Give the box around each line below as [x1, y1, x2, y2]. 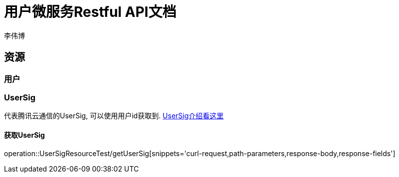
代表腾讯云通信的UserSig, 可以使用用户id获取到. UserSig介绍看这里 [4, 111, 224, 120]
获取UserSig [4, 130, 45, 139]
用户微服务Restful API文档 [4, 3, 177, 20]
